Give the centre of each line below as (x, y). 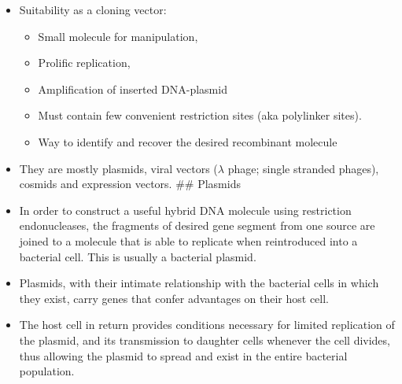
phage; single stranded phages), (303, 168)
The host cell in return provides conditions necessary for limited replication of (207, 325)
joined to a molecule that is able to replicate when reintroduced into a (188, 240)
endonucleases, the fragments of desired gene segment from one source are (197, 225)
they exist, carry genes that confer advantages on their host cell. (174, 298)
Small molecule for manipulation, (118, 36)
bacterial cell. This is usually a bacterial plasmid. (138, 256)
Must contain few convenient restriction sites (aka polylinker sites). (200, 115)
